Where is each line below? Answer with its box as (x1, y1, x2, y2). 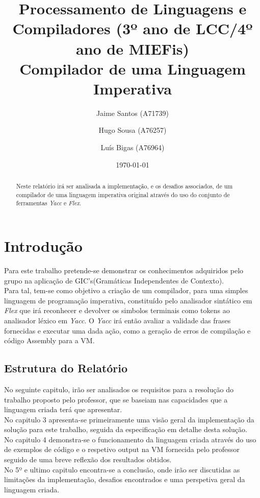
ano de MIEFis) (75, 38, 190, 59)
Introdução (4, 235, 83, 256)
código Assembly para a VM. (4, 335, 95, 346)
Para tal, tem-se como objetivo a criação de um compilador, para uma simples (4, 285, 248, 296)
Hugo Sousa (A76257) (98, 125, 167, 135)
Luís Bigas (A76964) (100, 142, 165, 153)
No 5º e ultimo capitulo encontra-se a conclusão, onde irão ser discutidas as (4, 464, 240, 475)
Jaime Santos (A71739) (96, 107, 169, 118)
